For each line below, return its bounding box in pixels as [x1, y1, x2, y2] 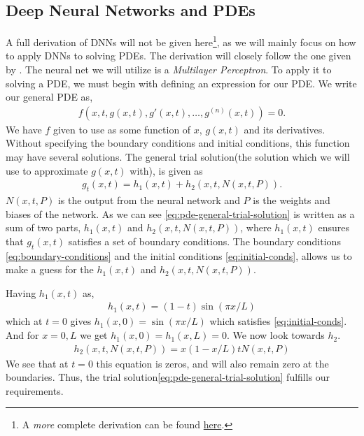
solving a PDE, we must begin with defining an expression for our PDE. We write [6, 75, 357, 90]
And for [6, 328, 39, 342]
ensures [318, 220, 350, 235]
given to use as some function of [52, 122, 191, 136]
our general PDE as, [6, 89, 93, 104]
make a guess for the [6, 262, 94, 277]
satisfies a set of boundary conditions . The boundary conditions [68, 233, 341, 248]
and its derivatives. [244, 122, 325, 136]
